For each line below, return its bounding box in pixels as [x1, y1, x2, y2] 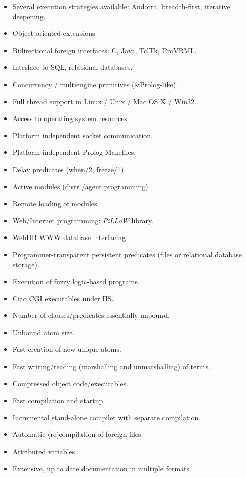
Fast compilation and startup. [12, 395, 105, 406]
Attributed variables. [12, 446, 77, 457]
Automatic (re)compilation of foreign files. [12, 429, 143, 440]
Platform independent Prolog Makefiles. [12, 147, 136, 157]
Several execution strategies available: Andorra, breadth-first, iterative [12, 1, 230, 11]
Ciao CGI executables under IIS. [12, 293, 114, 303]
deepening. [12, 11, 46, 21]
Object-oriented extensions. [12, 28, 97, 38]
